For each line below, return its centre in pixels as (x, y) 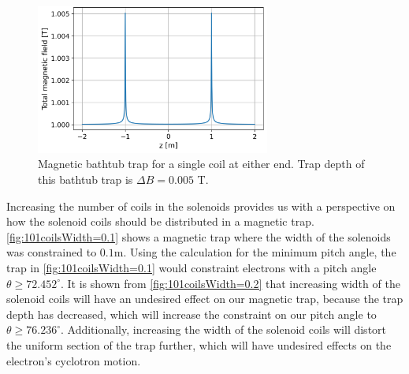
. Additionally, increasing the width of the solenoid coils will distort (223, 329)
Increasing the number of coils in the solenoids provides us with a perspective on (201, 206)
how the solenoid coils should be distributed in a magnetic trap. (160, 221)
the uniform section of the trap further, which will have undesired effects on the (199, 344)
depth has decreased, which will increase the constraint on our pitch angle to (191, 314)
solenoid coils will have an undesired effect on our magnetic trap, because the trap (205, 299)
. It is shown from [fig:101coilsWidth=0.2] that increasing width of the (230, 283)
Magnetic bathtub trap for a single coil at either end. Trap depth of (201, 164)
